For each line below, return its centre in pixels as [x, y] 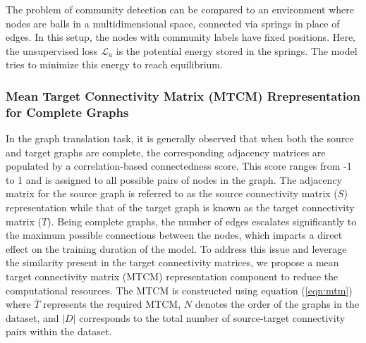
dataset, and [32, 317]
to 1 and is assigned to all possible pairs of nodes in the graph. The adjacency [174, 179]
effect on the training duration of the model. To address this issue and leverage [176, 248]
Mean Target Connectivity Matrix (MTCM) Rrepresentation [183, 95]
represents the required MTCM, [112, 304]
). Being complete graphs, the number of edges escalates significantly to [202, 221]
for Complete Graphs [67, 112]
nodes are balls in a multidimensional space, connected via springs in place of [173, 23]
